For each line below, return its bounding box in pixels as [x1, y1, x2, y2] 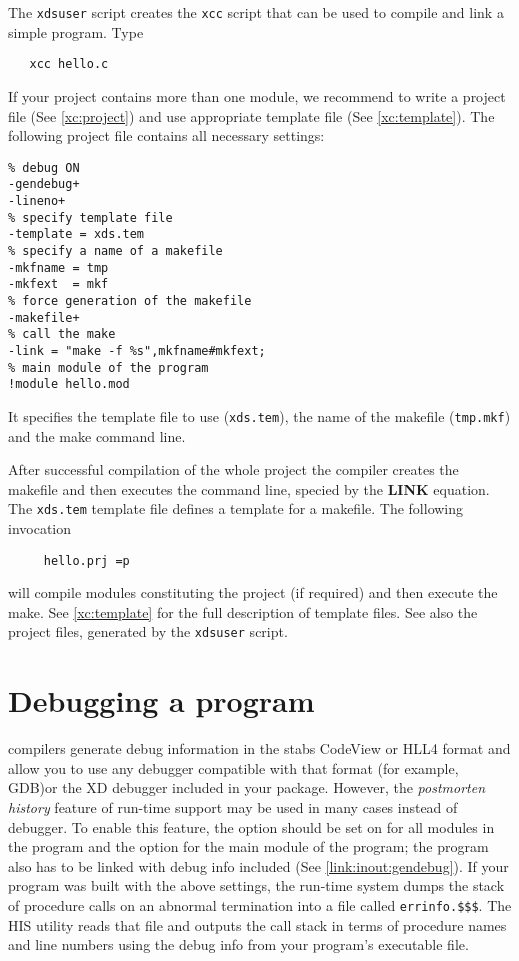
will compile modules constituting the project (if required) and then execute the [8, 582, 498, 603]
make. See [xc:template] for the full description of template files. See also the [8, 601, 478, 622]
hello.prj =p [43, 553, 130, 568]
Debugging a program [8, 680, 315, 721]
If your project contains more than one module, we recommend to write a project [8, 85, 506, 106]
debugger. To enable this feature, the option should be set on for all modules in [8, 816, 495, 837]
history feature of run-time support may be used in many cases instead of [8, 796, 458, 817]
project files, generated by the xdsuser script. [8, 621, 288, 642]
